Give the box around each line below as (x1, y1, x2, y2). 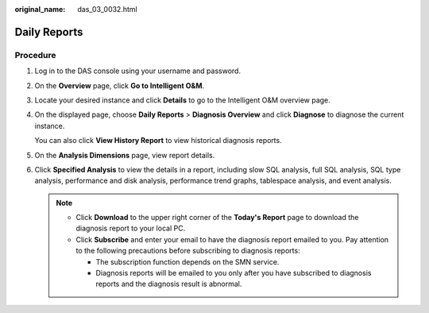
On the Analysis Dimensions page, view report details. (34, 150, 215, 160)
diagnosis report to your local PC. (75, 223, 186, 234)
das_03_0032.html (77, 5, 138, 14)
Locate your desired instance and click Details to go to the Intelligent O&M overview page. (34, 95, 331, 105)
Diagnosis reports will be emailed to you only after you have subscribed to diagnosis (95, 269, 372, 278)
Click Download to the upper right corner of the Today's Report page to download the (75, 213, 359, 222)
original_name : (14, 5, 66, 14)
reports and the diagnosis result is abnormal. (95, 279, 242, 289)
